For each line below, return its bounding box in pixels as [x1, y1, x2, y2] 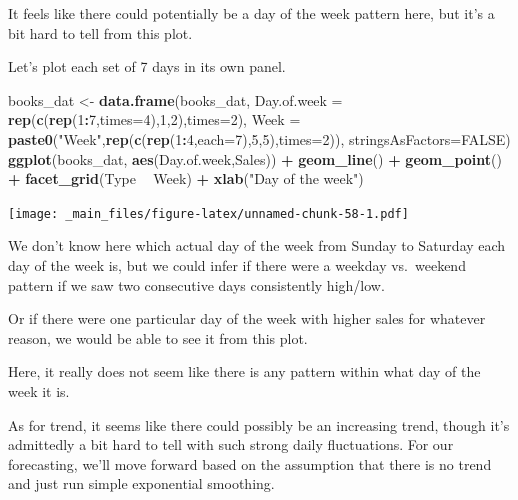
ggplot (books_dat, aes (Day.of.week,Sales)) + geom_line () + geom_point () [8, 148, 502, 169]
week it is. [8, 380, 70, 401]
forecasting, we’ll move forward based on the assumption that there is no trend [8, 453, 492, 474]
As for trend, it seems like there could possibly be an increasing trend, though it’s [8, 414, 510, 435]
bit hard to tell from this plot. [8, 22, 193, 43]
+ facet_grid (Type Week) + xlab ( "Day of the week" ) [8, 168, 364, 189]
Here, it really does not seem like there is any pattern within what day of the [8, 361, 481, 382]
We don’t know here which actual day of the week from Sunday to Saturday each [8, 235, 506, 256]
